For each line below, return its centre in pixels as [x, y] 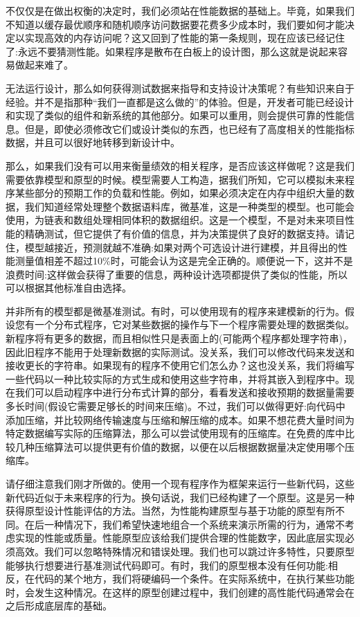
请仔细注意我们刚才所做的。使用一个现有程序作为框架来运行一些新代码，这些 [180, 483]
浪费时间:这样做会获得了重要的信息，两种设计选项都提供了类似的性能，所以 [177, 274]
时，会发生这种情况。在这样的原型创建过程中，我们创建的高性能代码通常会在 [180, 592]
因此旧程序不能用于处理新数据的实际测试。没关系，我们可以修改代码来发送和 [180, 351]
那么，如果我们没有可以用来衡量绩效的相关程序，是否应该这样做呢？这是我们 [180, 165]
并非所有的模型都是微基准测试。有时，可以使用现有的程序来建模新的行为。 [175, 311]
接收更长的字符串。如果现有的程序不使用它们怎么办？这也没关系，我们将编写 [180, 365]
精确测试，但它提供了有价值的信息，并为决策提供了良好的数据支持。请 [184, 233]
